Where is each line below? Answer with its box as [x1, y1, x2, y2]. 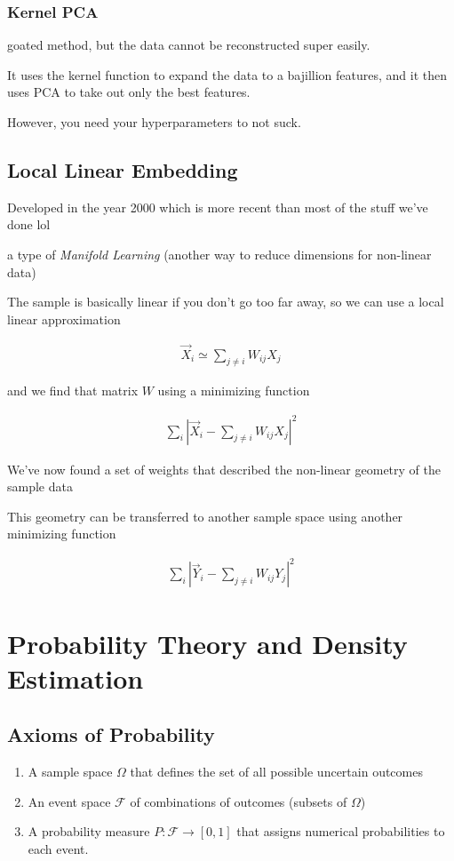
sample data [7, 477, 73, 496]
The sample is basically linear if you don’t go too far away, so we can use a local [7, 292, 444, 311]
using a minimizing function [157, 381, 310, 400]
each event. [28, 839, 89, 857]
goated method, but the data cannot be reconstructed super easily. [7, 36, 370, 54]
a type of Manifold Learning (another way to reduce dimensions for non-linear [7, 244, 432, 263]
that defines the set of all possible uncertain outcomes [130, 762, 423, 781]
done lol [7, 215, 51, 234]
